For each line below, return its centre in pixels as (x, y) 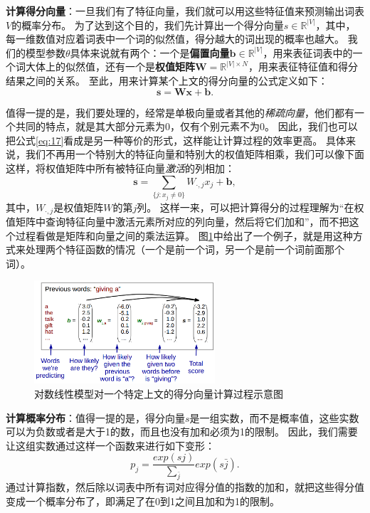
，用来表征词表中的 (308, 52)
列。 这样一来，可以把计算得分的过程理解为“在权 (250, 207)
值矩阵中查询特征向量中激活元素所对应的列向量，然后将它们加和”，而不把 (178, 221)
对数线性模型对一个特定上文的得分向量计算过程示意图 (159, 393)
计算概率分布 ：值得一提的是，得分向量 (95, 417)
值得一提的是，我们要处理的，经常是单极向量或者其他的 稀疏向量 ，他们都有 (180, 112)
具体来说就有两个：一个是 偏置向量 (150, 52)
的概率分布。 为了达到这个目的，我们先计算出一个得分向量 (148, 25)
